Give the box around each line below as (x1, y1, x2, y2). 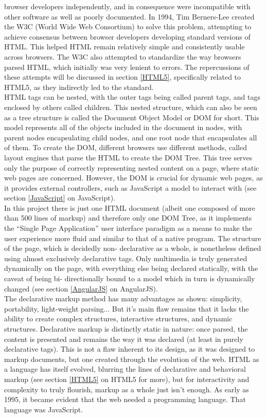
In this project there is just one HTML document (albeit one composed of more (4, 202, 255, 213)
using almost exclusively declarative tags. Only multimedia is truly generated (4, 252, 247, 263)
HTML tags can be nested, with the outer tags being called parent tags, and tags (4, 92, 261, 102)
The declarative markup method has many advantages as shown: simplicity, (4, 293, 242, 304)
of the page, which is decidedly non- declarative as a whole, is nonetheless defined (4, 243, 261, 253)
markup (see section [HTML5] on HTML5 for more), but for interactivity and (4, 373, 250, 384)
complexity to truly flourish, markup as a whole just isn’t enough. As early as (4, 384, 249, 394)
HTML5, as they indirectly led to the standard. (4, 81, 154, 92)
